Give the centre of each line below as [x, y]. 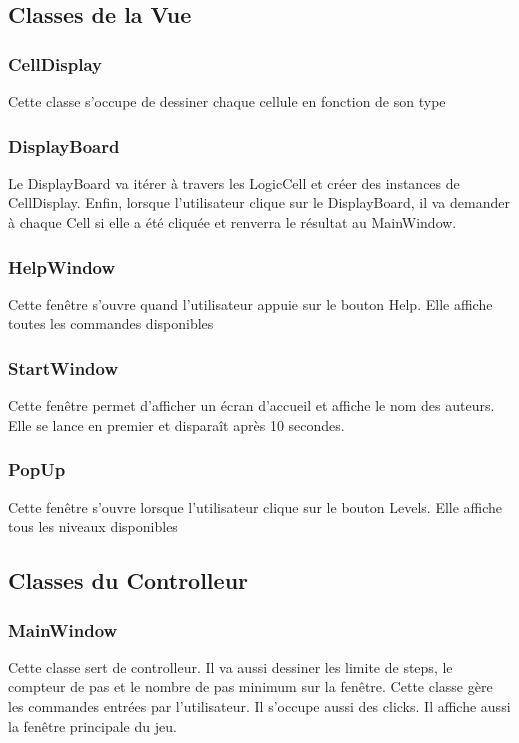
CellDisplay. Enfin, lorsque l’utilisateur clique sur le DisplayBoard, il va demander [259, 202]
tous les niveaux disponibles [93, 526]
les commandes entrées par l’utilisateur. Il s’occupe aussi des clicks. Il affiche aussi [259, 706]
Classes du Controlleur [128, 580]
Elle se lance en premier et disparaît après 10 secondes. [176, 424]
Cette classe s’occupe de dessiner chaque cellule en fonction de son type [227, 101]
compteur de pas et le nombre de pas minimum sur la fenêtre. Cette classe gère [250, 686]
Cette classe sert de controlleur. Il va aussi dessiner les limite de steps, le [230, 666]
